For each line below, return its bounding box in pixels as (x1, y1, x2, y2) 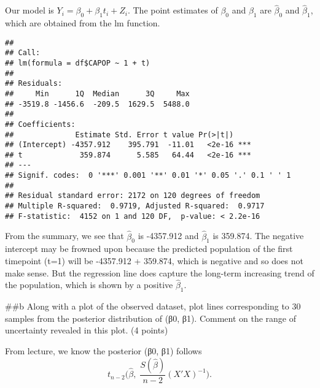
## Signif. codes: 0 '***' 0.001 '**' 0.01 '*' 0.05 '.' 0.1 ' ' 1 (5, 171, 291, 180)
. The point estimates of (127, 4, 218, 17)
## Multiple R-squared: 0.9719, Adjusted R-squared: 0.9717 (5, 202, 265, 211)
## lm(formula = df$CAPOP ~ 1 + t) (5, 58, 150, 67)
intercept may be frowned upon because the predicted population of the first (5, 242, 293, 255)
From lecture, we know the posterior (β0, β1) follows (5, 344, 202, 357)
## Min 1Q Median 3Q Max (5, 89, 190, 98)
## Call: (5, 48, 41, 58)
